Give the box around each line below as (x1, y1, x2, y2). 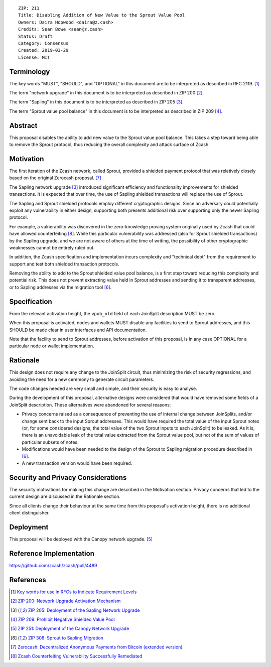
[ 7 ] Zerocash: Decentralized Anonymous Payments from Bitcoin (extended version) (11, 644, 183, 650)
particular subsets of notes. (22, 439, 79, 445)
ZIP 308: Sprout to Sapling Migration (28, 635, 104, 641)
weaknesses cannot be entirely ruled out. (9, 244, 95, 250)
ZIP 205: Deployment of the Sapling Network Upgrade (28, 607, 140, 613)
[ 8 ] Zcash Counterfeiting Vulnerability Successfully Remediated (11, 653, 143, 659)
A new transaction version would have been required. (22, 460, 132, 466)
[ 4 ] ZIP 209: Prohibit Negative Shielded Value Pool (11, 616, 115, 622)
